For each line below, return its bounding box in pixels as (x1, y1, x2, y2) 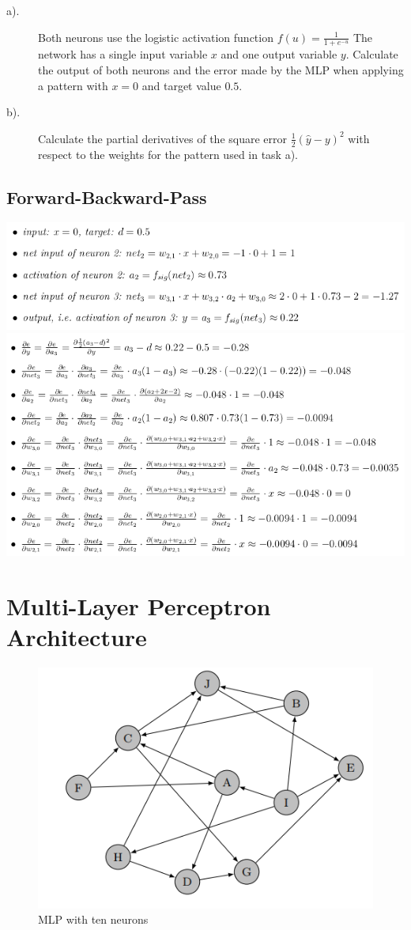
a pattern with (38, 77, 108, 93)
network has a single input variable (38, 46, 208, 62)
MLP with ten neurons (38, 911, 149, 928)
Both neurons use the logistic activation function (38, 28, 273, 45)
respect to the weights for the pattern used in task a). (38, 146, 299, 162)
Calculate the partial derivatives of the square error (38, 130, 287, 146)
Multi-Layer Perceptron (6, 589, 271, 622)
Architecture (6, 620, 147, 652)
